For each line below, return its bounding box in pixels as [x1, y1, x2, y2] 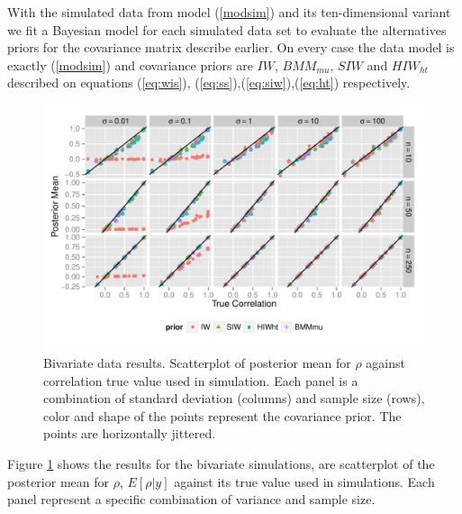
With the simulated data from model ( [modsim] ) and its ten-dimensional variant [7, 3, 451, 21]
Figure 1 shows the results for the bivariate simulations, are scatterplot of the [7, 454, 435, 473]
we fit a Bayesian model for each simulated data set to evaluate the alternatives [7, 20, 447, 39]
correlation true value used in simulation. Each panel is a [43, 371, 358, 390]
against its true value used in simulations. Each [174, 472, 435, 491]
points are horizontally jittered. [43, 424, 216, 443]
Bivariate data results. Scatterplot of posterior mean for [43, 353, 351, 372]
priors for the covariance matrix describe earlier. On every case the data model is [7, 38, 455, 57]
